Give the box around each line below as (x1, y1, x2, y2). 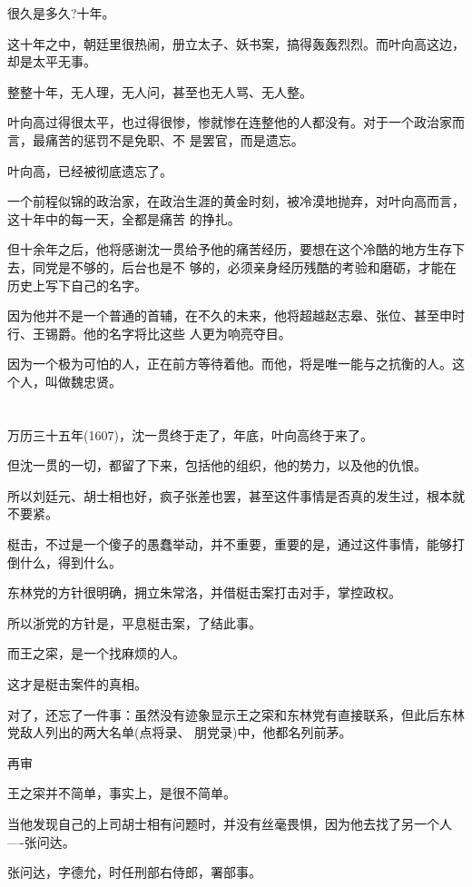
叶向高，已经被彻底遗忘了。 (7, 161, 172, 180)
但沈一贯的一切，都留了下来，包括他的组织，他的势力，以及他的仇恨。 (7, 456, 427, 475)
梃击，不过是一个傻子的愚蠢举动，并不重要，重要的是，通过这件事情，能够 (7, 535, 452, 554)
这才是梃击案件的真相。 (7, 675, 147, 694)
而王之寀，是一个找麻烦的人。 (7, 644, 185, 663)
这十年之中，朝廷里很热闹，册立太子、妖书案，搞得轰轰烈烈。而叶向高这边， (7, 34, 465, 53)
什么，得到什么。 (19, 552, 122, 571)
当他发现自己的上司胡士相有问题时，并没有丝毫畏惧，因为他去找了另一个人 (7, 814, 452, 833)
